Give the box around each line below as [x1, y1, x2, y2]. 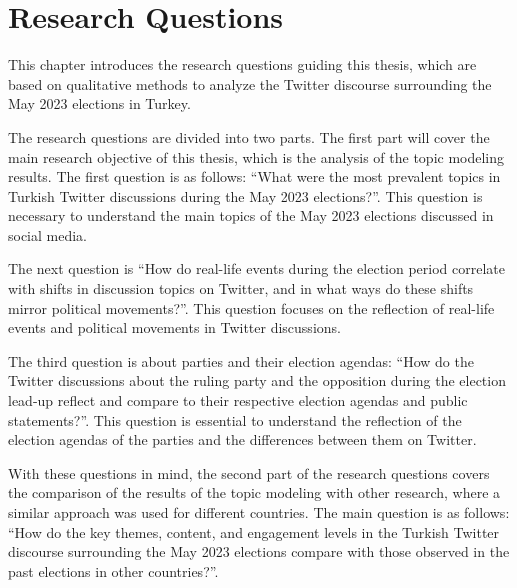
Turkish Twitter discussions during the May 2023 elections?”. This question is [8, 185, 483, 206]
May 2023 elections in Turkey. [8, 93, 191, 114]
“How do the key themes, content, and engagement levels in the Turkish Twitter [8, 521, 500, 542]
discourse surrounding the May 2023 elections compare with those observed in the [8, 541, 510, 562]
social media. [8, 224, 88, 245]
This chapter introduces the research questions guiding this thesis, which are [8, 54, 477, 75]
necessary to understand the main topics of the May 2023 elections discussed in [8, 205, 494, 226]
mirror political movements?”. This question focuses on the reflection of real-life [8, 297, 495, 318]
